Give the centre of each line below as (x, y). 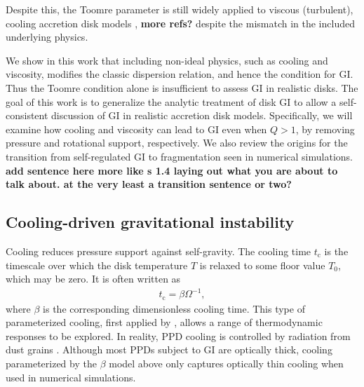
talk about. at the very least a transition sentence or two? (149, 184)
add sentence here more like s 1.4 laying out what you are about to (172, 170)
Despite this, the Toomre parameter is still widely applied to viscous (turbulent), (180, 9)
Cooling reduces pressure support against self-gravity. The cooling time (159, 251)
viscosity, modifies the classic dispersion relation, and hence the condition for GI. (180, 74)
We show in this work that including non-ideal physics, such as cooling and (167, 60)
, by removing (325, 129)
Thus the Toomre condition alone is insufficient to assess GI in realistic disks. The (182, 87)
